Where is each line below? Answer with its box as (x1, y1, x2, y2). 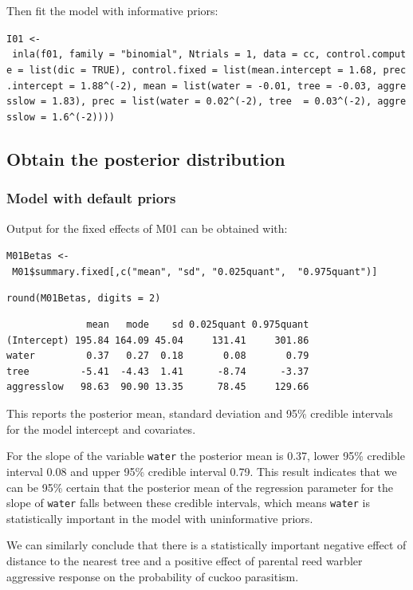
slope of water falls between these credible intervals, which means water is (6, 494, 370, 511)
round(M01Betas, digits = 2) (6, 293, 161, 305)
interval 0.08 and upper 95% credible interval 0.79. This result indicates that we (6, 462, 397, 479)
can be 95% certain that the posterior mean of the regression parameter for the (6, 478, 394, 495)
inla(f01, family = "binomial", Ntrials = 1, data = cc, (12, 49, 321, 61)
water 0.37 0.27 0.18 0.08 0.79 (6, 350, 309, 362)
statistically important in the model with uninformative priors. (6, 509, 313, 526)
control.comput (325, 49, 407, 61)
